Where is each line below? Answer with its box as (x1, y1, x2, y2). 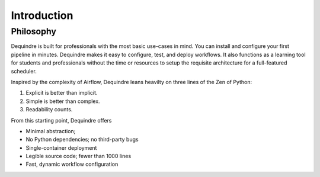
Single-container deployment (25, 144, 97, 151)
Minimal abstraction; (25, 127, 76, 134)
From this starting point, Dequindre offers (11, 117, 112, 124)
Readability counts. (25, 106, 73, 113)
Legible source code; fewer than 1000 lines (25, 153, 132, 160)
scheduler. (11, 67, 37, 75)
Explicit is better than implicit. (25, 89, 98, 96)
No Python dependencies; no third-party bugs (25, 136, 139, 143)
